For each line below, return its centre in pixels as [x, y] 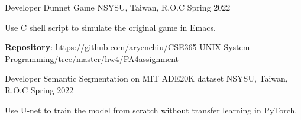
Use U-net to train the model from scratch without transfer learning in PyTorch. [151, 110]
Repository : [29, 47]
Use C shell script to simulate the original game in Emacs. [110, 27]
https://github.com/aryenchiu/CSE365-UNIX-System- [154, 47]
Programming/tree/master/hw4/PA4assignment [92, 58]
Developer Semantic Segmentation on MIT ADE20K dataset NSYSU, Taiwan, [146, 78]
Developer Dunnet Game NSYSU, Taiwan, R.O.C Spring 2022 [118, 7]
